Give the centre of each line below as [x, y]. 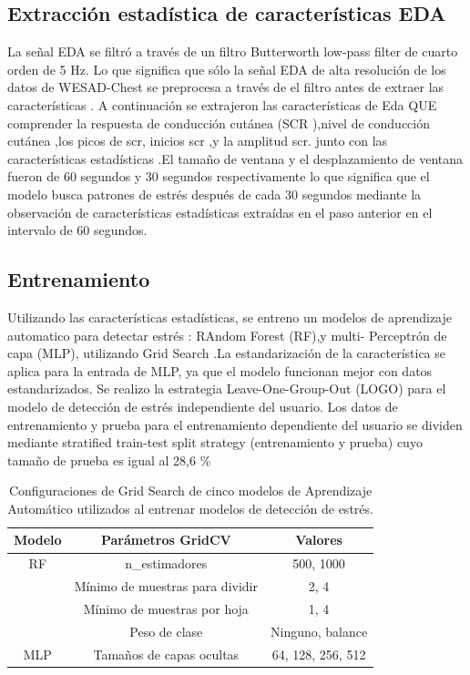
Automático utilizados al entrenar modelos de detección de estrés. [190, 508]
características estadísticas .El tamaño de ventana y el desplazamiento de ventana [235, 158]
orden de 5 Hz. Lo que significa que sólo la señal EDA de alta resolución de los [227, 69]
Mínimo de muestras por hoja [166, 609]
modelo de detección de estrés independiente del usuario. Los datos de [203, 406]
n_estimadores [166, 563]
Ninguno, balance [319, 631]
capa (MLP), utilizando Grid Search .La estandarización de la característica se [226, 353]
